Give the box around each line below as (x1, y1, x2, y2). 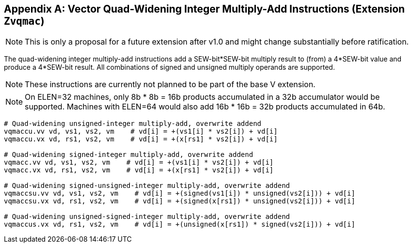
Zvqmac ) (4, 15, 45, 27)
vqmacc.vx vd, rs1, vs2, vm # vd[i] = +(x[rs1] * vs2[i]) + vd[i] (4, 166, 274, 174)
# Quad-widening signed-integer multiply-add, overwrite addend (4, 151, 254, 159)
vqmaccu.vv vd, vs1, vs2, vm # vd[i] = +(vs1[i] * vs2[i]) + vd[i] (4, 127, 278, 136)
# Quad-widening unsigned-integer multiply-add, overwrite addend (4, 120, 262, 128)
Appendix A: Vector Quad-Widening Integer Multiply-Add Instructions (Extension (4, 3, 405, 15)
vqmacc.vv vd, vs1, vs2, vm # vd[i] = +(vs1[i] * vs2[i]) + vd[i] (4, 158, 274, 167)
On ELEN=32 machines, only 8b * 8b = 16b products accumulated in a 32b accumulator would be (25, 92, 380, 102)
